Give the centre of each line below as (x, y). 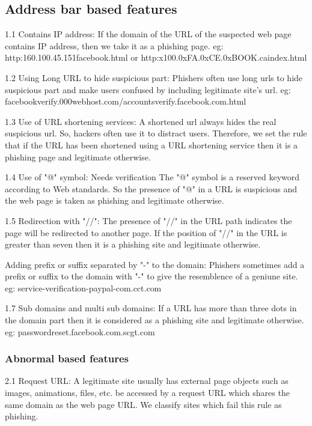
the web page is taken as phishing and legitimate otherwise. (115, 200)
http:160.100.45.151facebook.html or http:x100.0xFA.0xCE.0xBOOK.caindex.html (156, 57)
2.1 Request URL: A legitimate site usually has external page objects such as (147, 381)
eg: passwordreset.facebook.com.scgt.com (80, 331)
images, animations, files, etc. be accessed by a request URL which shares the (147, 393)
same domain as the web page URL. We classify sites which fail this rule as (143, 404)
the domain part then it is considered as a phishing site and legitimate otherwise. (154, 320)
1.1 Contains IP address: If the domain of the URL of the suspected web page (148, 34)
